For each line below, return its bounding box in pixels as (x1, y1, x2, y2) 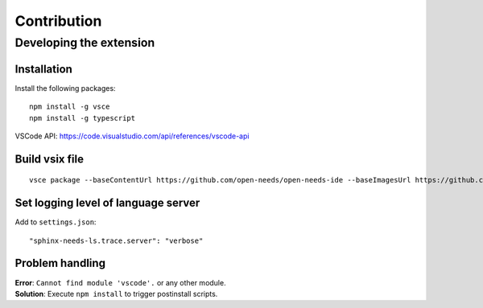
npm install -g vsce (29, 102, 110, 112)
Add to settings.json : (14, 217, 97, 227)
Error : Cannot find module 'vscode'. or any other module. (14, 277, 226, 287)
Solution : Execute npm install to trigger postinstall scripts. (14, 289, 218, 298)
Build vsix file (14, 152, 85, 166)
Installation (14, 62, 72, 76)
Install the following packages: (14, 83, 116, 92)
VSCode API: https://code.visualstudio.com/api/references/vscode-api (14, 131, 250, 141)
